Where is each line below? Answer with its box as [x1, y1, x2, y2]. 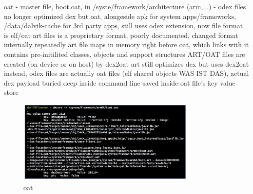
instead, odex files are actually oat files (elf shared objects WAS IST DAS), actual [4, 68, 249, 78]
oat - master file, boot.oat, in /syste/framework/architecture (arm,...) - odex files [4, 1, 246, 11]
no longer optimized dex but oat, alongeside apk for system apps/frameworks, [4, 11, 236, 21]
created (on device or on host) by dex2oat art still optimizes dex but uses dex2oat [4, 58, 249, 69]
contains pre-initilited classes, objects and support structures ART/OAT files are [4, 49, 245, 59]
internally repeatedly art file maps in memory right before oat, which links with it [4, 39, 249, 50]
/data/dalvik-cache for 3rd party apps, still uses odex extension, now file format [4, 20, 243, 31]
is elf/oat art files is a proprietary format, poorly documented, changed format [4, 30, 238, 40]
